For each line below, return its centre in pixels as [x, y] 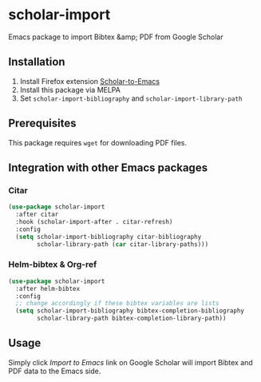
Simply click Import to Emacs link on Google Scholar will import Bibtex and [130, 362]
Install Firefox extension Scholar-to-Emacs [90, 81]
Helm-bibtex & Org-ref [53, 265]
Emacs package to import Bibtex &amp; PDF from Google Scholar [116, 37]
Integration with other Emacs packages [108, 167]
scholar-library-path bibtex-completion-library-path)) [132, 318]
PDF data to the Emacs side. [55, 371]
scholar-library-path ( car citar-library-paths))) [123, 244]
